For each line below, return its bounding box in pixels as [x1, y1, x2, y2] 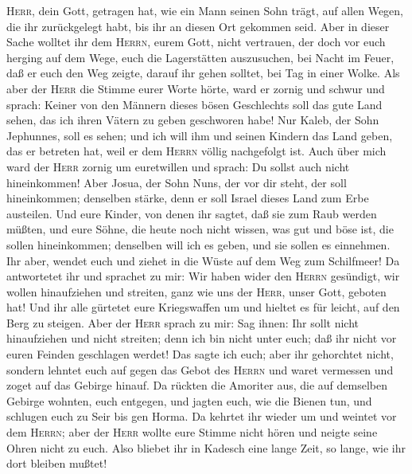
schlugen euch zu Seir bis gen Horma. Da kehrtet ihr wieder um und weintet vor [6, 408, 397, 425]
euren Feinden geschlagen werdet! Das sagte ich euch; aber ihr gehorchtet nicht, [6, 346, 394, 362]
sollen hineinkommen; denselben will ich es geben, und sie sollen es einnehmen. [6, 236, 391, 253]
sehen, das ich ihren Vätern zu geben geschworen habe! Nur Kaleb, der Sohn [6, 112, 379, 128]
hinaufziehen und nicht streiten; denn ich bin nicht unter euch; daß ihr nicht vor [6, 330, 397, 347]
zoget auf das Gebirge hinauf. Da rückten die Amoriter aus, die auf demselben [6, 377, 388, 394]
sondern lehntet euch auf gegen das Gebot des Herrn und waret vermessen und [6, 361, 394, 378]
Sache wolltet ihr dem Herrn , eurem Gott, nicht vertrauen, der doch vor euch [6, 33, 386, 50]
